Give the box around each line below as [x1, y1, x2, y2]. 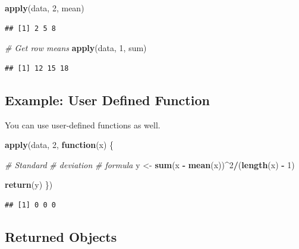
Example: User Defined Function [5, 90, 210, 109]
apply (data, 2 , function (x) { [5, 138, 114, 151]
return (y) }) [5, 178, 53, 191]
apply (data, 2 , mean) [5, 2, 84, 14]
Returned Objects [5, 227, 117, 245]
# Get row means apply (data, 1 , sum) [5, 42, 147, 54]
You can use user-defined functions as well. [5, 118, 160, 131]
